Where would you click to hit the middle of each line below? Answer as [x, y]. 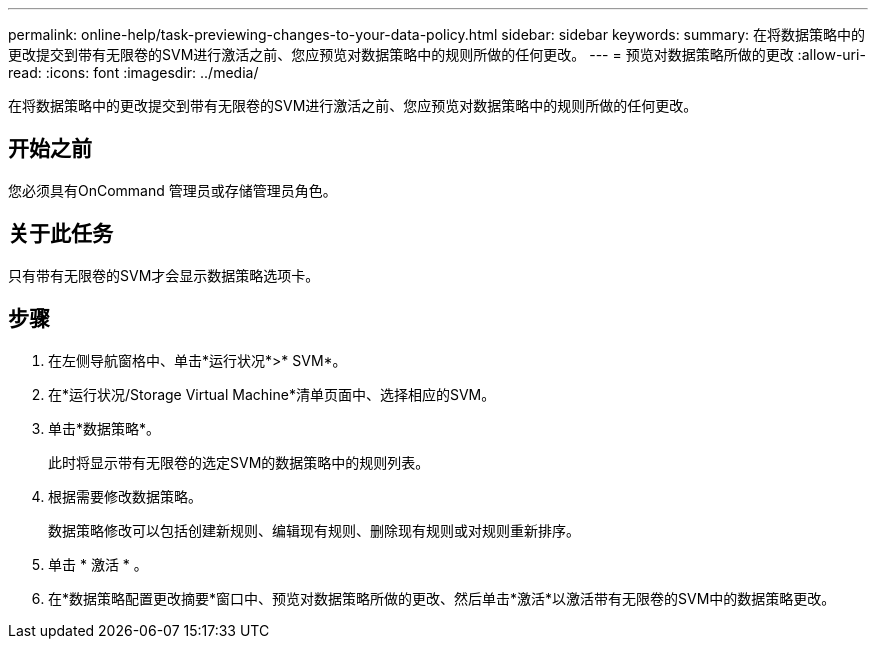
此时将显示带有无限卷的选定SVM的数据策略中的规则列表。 [239, 462]
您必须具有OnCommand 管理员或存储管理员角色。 [172, 190]
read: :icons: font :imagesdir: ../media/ [133, 72]
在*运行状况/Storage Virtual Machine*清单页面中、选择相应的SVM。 [272, 394]
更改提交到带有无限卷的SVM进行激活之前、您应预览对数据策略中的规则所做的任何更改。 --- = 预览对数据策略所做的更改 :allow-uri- [437, 54]
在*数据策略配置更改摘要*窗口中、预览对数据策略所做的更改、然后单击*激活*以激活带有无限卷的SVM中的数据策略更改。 [442, 598]
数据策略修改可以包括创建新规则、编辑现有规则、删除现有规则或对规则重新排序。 [314, 530]
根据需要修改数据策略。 [125, 496]
